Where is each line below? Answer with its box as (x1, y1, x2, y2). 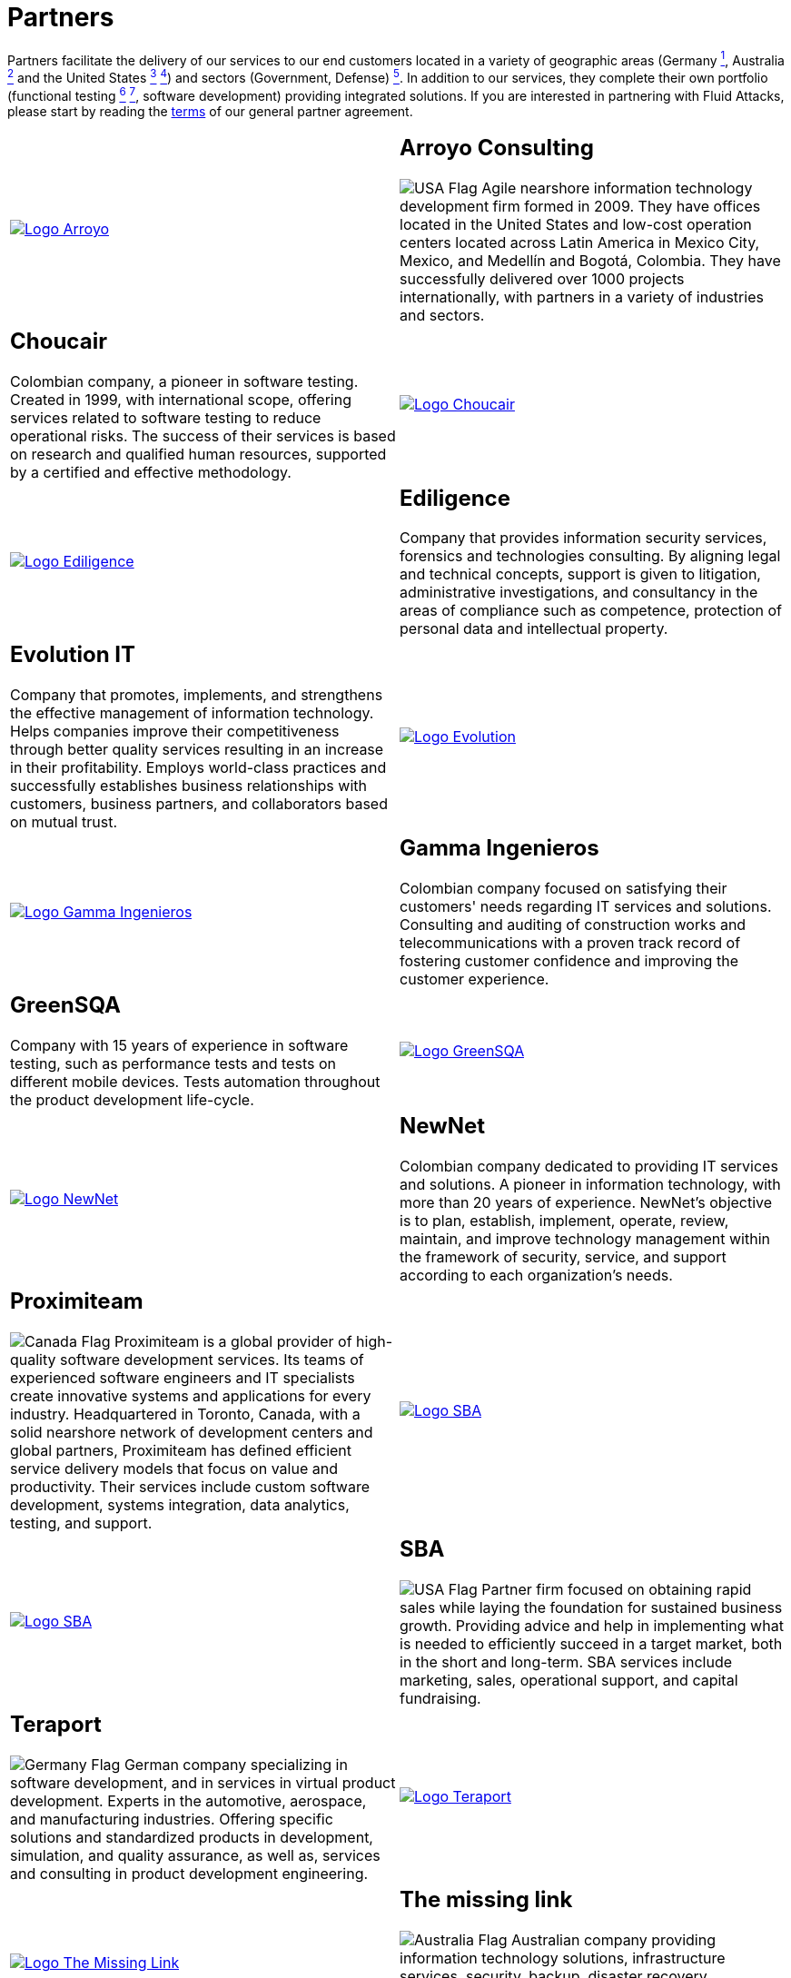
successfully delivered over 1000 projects (400, 269, 685, 288)
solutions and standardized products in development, (10, 1827, 373, 1846)
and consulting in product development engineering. (10, 1864, 369, 1883)
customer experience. (400, 970, 549, 989)
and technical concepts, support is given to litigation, (400, 565, 761, 584)
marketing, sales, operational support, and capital (400, 1670, 738, 1689)
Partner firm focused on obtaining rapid (481, 1579, 752, 1598)
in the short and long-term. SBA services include (400, 1652, 733, 1671)
